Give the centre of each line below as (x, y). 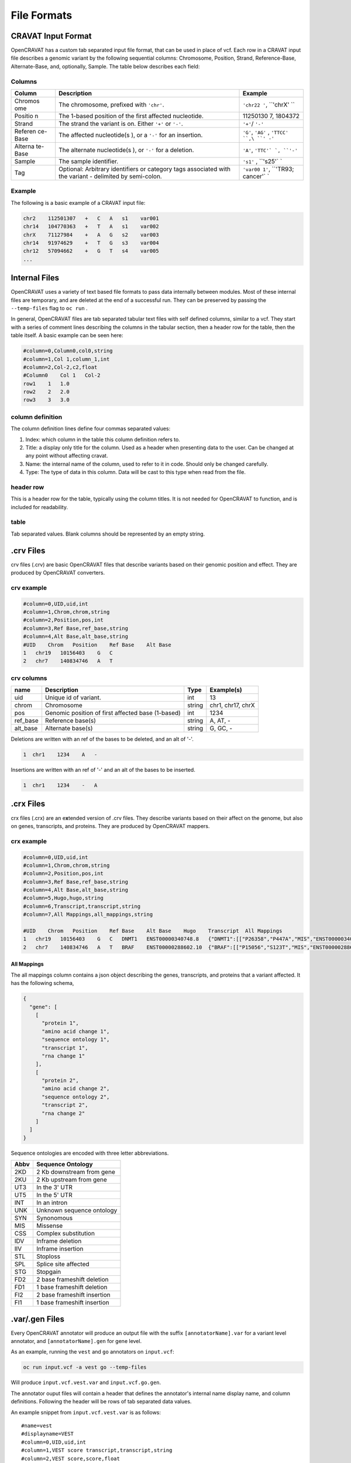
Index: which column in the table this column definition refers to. (103, 439)
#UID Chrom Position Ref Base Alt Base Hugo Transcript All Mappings (153, 931)
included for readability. (39, 507)
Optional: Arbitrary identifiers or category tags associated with (145, 169)
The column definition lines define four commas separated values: (91, 429)
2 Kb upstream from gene (72, 1180)
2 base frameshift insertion (73, 1295)
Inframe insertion (60, 1249)
